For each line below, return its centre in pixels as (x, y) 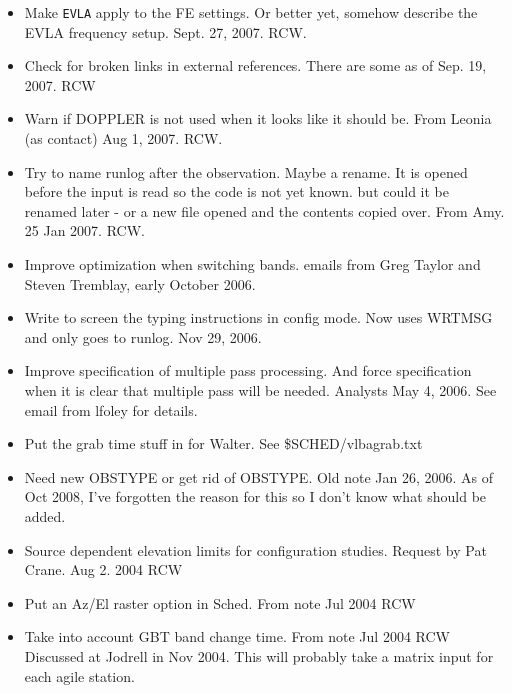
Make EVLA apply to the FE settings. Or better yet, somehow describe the (251, 12)
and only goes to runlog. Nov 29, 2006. (143, 336)
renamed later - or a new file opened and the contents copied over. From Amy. (264, 210)
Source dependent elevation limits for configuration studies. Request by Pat (255, 549)
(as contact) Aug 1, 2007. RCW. (123, 138)
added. (45, 515)
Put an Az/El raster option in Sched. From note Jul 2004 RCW (220, 602)
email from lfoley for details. (111, 409)
